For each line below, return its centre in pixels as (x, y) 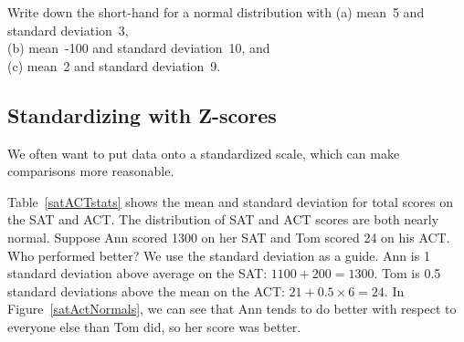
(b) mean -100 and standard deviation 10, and (139, 48)
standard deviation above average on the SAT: (137, 273)
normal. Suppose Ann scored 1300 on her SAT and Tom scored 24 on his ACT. (229, 237)
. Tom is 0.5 (407, 273)
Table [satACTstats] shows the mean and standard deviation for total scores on (231, 201)
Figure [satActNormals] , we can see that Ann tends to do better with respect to (232, 309)
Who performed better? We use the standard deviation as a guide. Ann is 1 (219, 255)
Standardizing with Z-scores (142, 114)
